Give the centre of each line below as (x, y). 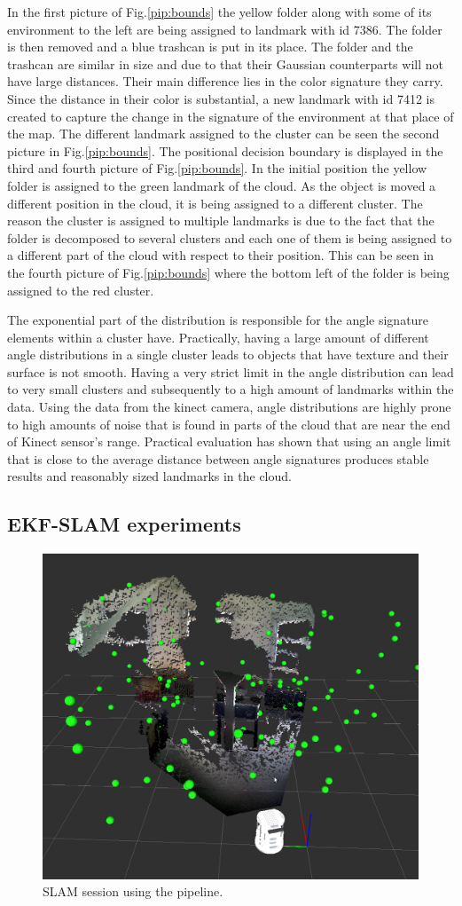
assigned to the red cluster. (81, 290)
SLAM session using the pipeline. (133, 891)
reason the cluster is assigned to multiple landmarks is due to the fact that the (221, 221)
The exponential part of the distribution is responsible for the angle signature (218, 320)
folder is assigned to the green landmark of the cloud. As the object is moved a (222, 185)
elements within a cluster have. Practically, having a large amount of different (218, 337)
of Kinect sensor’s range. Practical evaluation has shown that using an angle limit (229, 441)
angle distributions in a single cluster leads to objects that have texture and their (228, 355)
